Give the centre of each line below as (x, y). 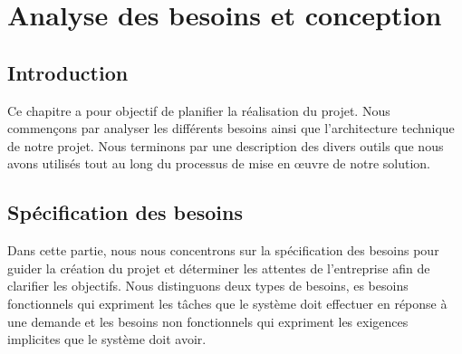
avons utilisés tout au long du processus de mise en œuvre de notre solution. (219, 163)
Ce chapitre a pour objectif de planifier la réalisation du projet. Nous (199, 110)
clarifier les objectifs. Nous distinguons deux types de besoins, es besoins (208, 286)
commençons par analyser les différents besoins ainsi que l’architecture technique (231, 128)
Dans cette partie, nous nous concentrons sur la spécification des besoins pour (223, 250)
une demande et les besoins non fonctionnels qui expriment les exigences (208, 321)
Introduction (68, 72)
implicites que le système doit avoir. (107, 339)
